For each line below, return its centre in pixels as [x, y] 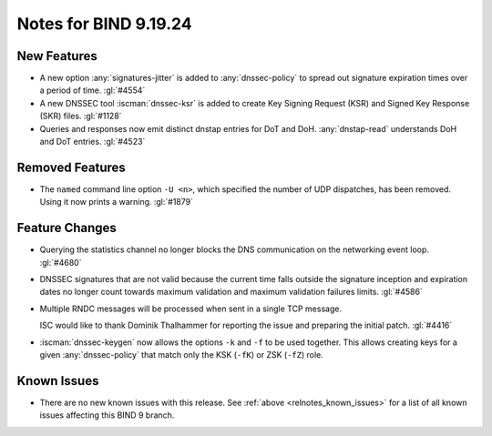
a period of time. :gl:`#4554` [92, 90]
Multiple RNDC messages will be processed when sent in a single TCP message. [190, 309]
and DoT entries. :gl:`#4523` [92, 142]
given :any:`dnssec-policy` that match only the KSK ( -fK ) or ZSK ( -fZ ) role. [181, 354]
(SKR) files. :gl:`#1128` [81, 116]
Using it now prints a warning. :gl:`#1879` [116, 202]
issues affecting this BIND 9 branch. [107, 415]
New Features [57, 56]
